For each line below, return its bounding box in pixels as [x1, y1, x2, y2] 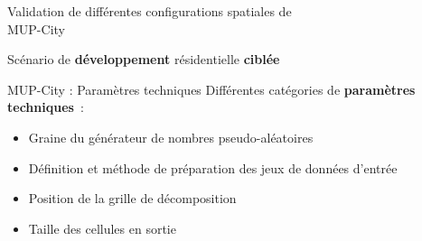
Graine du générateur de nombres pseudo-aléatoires [28, 127, 314, 146]
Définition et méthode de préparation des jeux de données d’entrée [28, 158, 398, 177]
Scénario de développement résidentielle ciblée [7, 50, 280, 69]
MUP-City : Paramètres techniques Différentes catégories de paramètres [7, 79, 416, 98]
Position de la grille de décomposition [28, 189, 237, 208]
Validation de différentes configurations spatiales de [7, 2, 292, 20]
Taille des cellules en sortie [28, 218, 176, 237]
